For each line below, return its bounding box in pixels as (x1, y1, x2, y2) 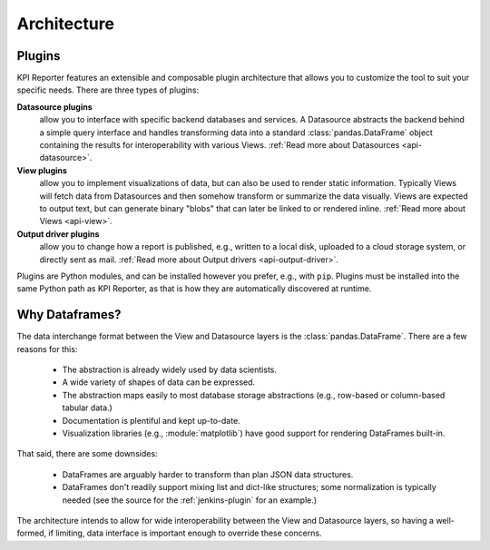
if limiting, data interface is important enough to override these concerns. (48, 527, 322, 539)
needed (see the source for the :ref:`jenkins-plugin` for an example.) (62, 495, 318, 506)
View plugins (16, 164, 68, 176)
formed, (16, 527, 47, 539)
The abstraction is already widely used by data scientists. (62, 364, 277, 375)
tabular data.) (62, 402, 113, 413)
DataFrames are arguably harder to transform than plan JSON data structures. (62, 468, 354, 480)
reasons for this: (16, 343, 78, 354)
